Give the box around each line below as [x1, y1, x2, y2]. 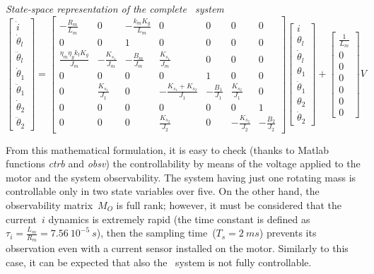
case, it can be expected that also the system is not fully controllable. [6, 255, 312, 270]
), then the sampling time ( [96, 225, 216, 240]
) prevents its [259, 225, 317, 240]
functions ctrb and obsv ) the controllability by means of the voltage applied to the [6, 156, 361, 171]
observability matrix [6, 198, 93, 212]
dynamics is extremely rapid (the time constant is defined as [48, 211, 310, 226]
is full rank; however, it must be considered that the [116, 198, 342, 212]
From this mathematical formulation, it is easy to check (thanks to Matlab [6, 142, 329, 157]
